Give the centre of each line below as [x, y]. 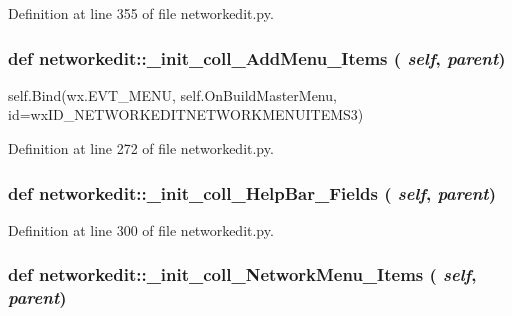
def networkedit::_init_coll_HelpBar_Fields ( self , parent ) [252, 192]
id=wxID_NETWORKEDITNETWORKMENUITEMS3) [186, 114]
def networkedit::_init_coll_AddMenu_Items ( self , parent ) [257, 57]
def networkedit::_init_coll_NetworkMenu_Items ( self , [242, 274]
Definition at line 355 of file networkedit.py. [141, 13]
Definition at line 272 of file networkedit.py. [141, 148]
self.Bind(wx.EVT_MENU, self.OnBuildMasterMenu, [172, 94]
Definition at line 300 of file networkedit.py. [141, 229]
